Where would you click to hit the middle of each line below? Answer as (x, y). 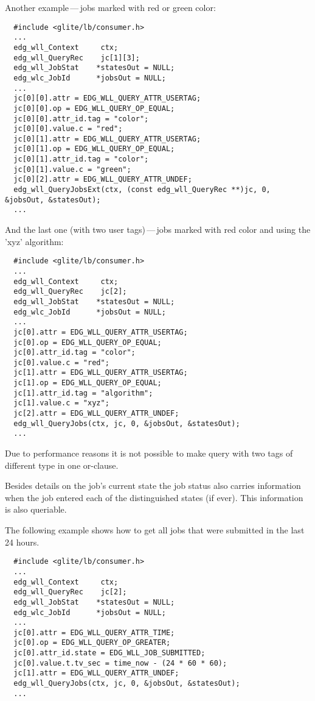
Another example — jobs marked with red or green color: (110, 7)
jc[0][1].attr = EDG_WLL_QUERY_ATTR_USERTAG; (107, 139)
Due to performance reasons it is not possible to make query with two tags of (149, 453)
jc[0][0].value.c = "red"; (68, 129)
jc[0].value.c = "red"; (61, 362)
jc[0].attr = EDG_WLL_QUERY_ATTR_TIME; (94, 632)
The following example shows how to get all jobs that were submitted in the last (155, 530)
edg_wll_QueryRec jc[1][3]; (77, 58)
